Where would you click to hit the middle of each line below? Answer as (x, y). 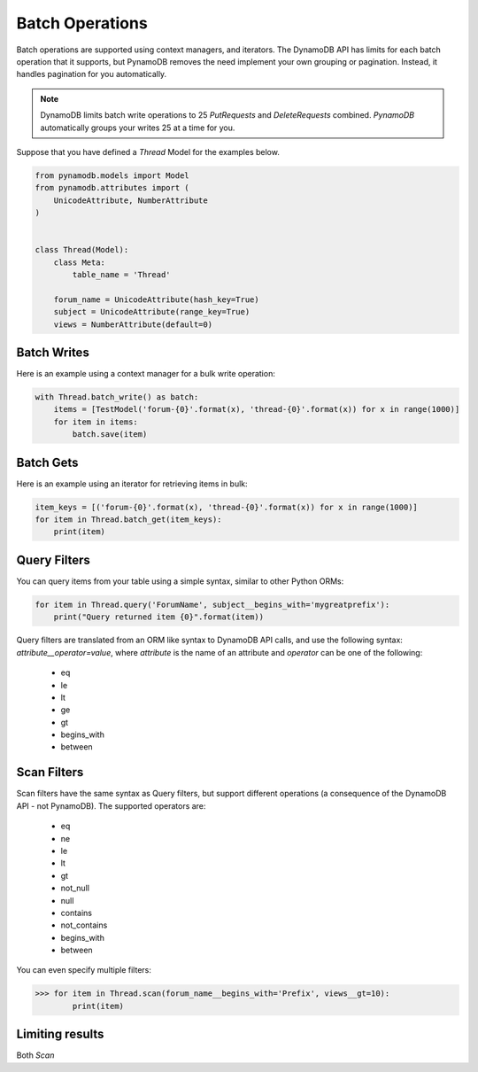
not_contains (84, 925)
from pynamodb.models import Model (112, 175)
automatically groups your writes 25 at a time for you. (138, 128)
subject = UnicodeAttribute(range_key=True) (152, 312)
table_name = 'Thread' (122, 275)
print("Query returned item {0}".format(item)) (159, 617)
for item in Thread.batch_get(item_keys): (128, 520)
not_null (75, 888)
